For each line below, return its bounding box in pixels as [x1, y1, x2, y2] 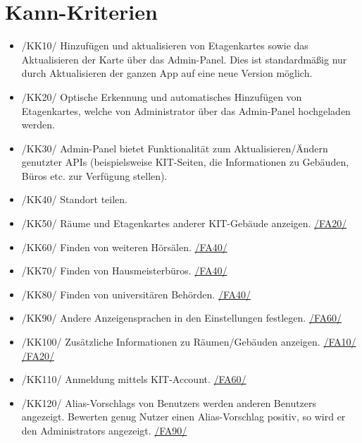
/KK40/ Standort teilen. [21, 192, 127, 207]
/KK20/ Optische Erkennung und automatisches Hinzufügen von [21, 89, 302, 104]
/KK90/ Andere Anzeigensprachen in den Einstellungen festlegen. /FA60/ [21, 310, 342, 325]
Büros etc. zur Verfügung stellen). [21, 168, 168, 183]
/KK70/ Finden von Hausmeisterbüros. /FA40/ [21, 263, 227, 278]
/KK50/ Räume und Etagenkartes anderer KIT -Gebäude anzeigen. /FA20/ [21, 216, 347, 231]
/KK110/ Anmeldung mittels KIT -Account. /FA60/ [21, 372, 246, 387]
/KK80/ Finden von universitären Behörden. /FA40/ [21, 286, 251, 301]
